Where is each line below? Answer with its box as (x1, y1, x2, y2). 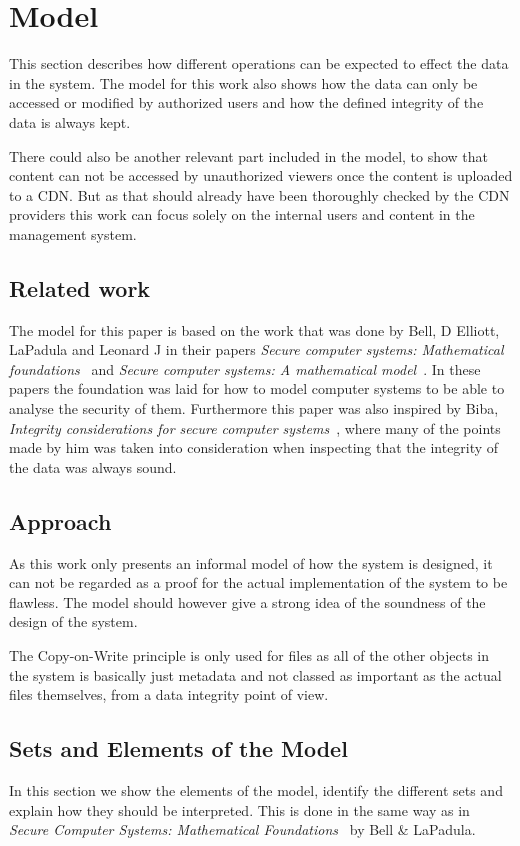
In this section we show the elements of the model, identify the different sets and (9, 779, 503, 800)
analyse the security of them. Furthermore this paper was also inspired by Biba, (9, 398, 499, 419)
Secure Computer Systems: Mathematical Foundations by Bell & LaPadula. (9, 819, 476, 840)
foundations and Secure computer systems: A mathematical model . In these (9, 358, 481, 379)
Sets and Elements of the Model (9, 733, 348, 764)
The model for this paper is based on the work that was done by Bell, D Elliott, (9, 319, 500, 340)
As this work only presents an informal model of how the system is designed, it (9, 552, 493, 573)
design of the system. (9, 611, 138, 632)
